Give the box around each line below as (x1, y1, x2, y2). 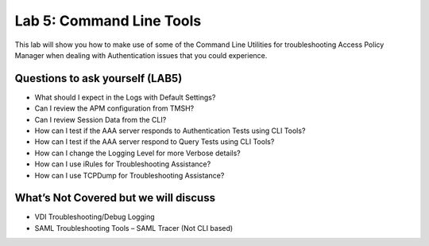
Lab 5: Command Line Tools (14, 12, 202, 29)
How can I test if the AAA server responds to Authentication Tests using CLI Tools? (34, 126, 306, 135)
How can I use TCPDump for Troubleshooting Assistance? (34, 170, 225, 180)
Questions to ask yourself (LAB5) (14, 72, 183, 85)
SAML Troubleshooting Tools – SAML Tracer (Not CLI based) (34, 223, 234, 232)
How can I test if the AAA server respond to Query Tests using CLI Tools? (34, 137, 275, 146)
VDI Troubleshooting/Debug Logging (34, 212, 155, 222)
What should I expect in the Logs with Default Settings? (34, 92, 216, 102)
